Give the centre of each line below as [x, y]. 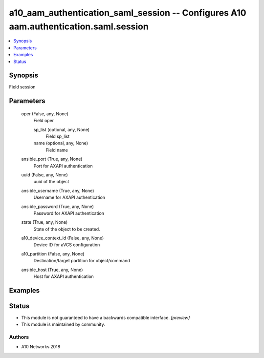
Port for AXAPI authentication [63, 166]
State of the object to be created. [67, 229]
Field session [22, 87]
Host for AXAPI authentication [64, 276]
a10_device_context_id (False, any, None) [63, 238]
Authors [19, 337]
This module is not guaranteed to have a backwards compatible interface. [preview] [106, 317]
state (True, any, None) [44, 222]
